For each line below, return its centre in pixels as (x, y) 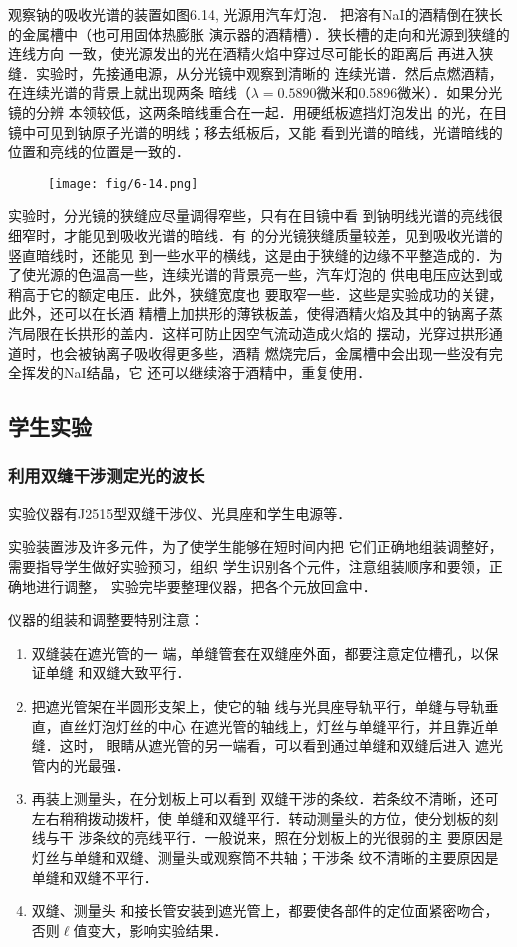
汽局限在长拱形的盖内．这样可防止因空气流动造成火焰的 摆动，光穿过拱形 (248, 332)
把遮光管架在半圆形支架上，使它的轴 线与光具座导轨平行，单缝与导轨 (258, 705)
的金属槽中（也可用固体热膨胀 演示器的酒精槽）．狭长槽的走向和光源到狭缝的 (259, 33)
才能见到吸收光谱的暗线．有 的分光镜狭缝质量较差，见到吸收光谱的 (283, 235)
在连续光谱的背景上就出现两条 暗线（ (129, 92)
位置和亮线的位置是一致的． (99, 151)
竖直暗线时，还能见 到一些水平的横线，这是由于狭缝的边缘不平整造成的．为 (255, 254)
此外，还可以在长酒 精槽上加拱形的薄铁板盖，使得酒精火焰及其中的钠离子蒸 (255, 313)
